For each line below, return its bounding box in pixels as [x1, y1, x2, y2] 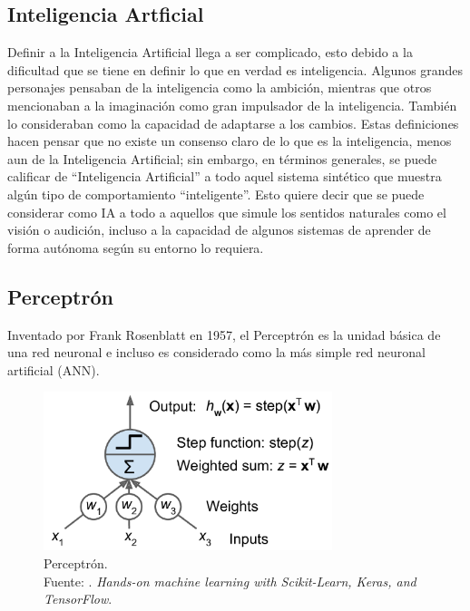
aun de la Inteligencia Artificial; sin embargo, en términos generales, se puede [7, 149, 437, 168]
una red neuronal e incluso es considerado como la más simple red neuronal [7, 343, 426, 362]
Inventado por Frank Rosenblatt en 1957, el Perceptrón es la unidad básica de [7, 325, 441, 344]
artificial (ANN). [7, 360, 100, 379]
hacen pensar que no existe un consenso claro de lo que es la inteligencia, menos [7, 131, 452, 150]
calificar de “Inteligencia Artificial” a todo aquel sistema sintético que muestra [7, 167, 442, 186]
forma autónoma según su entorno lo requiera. [7, 238, 264, 257]
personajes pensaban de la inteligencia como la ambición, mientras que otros [7, 78, 432, 97]
